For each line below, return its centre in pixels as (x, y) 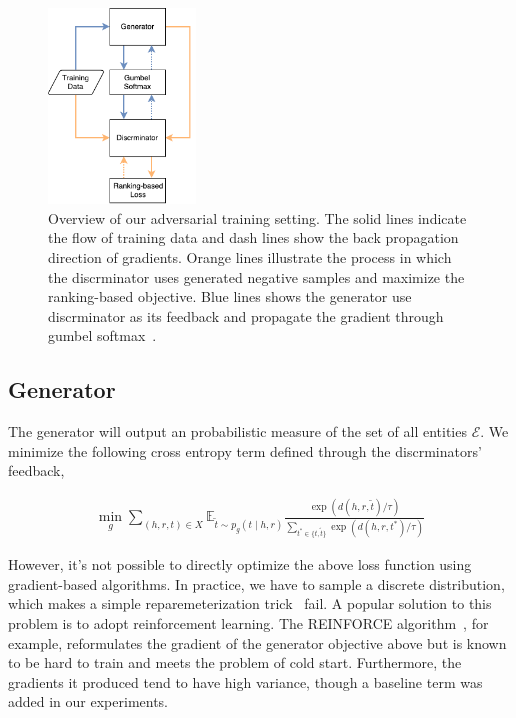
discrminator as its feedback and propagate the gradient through (246, 315)
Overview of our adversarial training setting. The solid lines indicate (257, 217)
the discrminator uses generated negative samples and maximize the (256, 276)
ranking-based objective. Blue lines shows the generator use (230, 296)
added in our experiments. (88, 701)
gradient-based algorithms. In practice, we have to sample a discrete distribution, (256, 583)
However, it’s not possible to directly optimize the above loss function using (240, 564)
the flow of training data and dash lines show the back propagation (253, 237)
